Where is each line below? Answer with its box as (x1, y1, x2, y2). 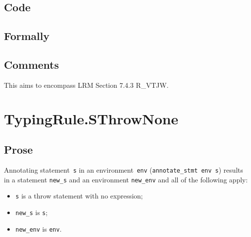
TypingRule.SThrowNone (4, 108, 178, 128)
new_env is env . (15, 223, 62, 234)
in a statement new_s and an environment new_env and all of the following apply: (4, 174, 248, 184)
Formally (4, 28, 50, 43)
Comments (4, 57, 59, 72)
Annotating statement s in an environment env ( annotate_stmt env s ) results (4, 164, 243, 175)
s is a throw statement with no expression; (15, 191, 143, 201)
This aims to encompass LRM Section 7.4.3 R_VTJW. (4, 79, 169, 90)
